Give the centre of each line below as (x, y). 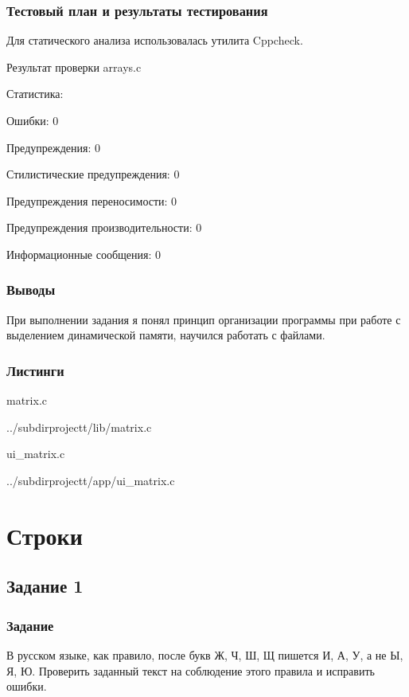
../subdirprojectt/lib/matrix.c (79, 427)
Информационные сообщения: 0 (84, 254)
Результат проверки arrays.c (74, 67)
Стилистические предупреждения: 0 (93, 174)
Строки (45, 535)
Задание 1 (45, 586)
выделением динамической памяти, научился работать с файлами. (166, 335)
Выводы (31, 290)
